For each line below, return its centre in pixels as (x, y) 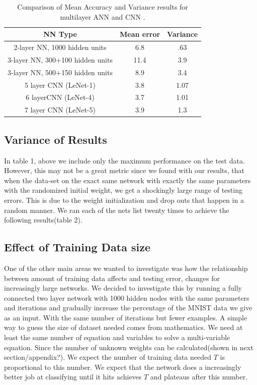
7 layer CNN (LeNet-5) (60, 110)
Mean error (140, 34)
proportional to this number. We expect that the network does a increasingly (123, 367)
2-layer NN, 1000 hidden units (60, 47)
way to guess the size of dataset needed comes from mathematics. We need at (123, 327)
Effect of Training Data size (77, 247)
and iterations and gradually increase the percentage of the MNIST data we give (128, 308)
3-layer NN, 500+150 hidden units (60, 72)
